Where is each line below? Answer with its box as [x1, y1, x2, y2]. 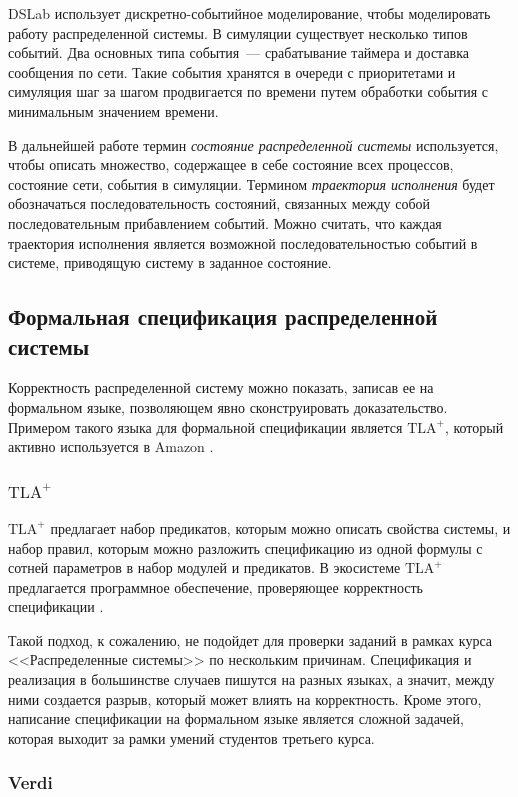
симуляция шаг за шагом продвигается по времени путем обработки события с [8, 81, 489, 102]
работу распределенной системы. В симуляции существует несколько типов [8, 22, 468, 43]
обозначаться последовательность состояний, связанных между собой [8, 193, 431, 214]
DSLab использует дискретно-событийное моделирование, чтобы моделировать [8, 3, 491, 23]
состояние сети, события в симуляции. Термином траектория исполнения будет [8, 173, 495, 194]
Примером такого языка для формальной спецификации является [8, 416, 403, 437]
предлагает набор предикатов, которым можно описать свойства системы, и [50, 517, 511, 538]
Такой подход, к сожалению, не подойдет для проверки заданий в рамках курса [8, 629, 492, 650]
